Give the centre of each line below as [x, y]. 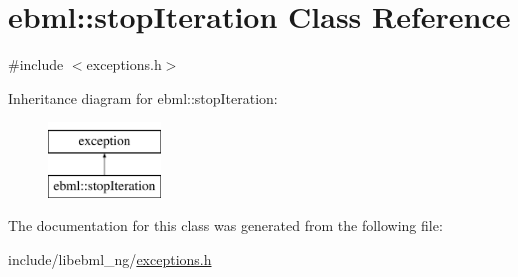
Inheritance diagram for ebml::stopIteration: [143, 97]
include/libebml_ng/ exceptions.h [110, 259]
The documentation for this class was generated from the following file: [225, 225]
